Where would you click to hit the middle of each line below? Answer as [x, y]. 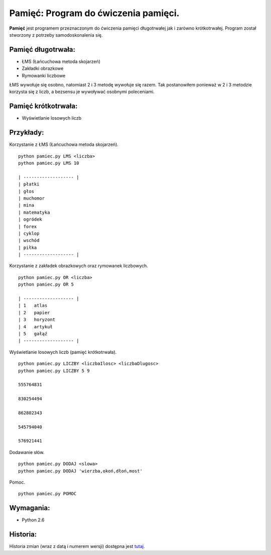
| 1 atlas [33, 306]
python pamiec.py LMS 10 [49, 163]
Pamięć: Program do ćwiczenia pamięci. [94, 13]
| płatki [29, 184]
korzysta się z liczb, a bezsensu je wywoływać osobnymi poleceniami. [82, 92]
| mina [26, 205]
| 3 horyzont [37, 320]
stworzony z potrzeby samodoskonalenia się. [56, 35]
